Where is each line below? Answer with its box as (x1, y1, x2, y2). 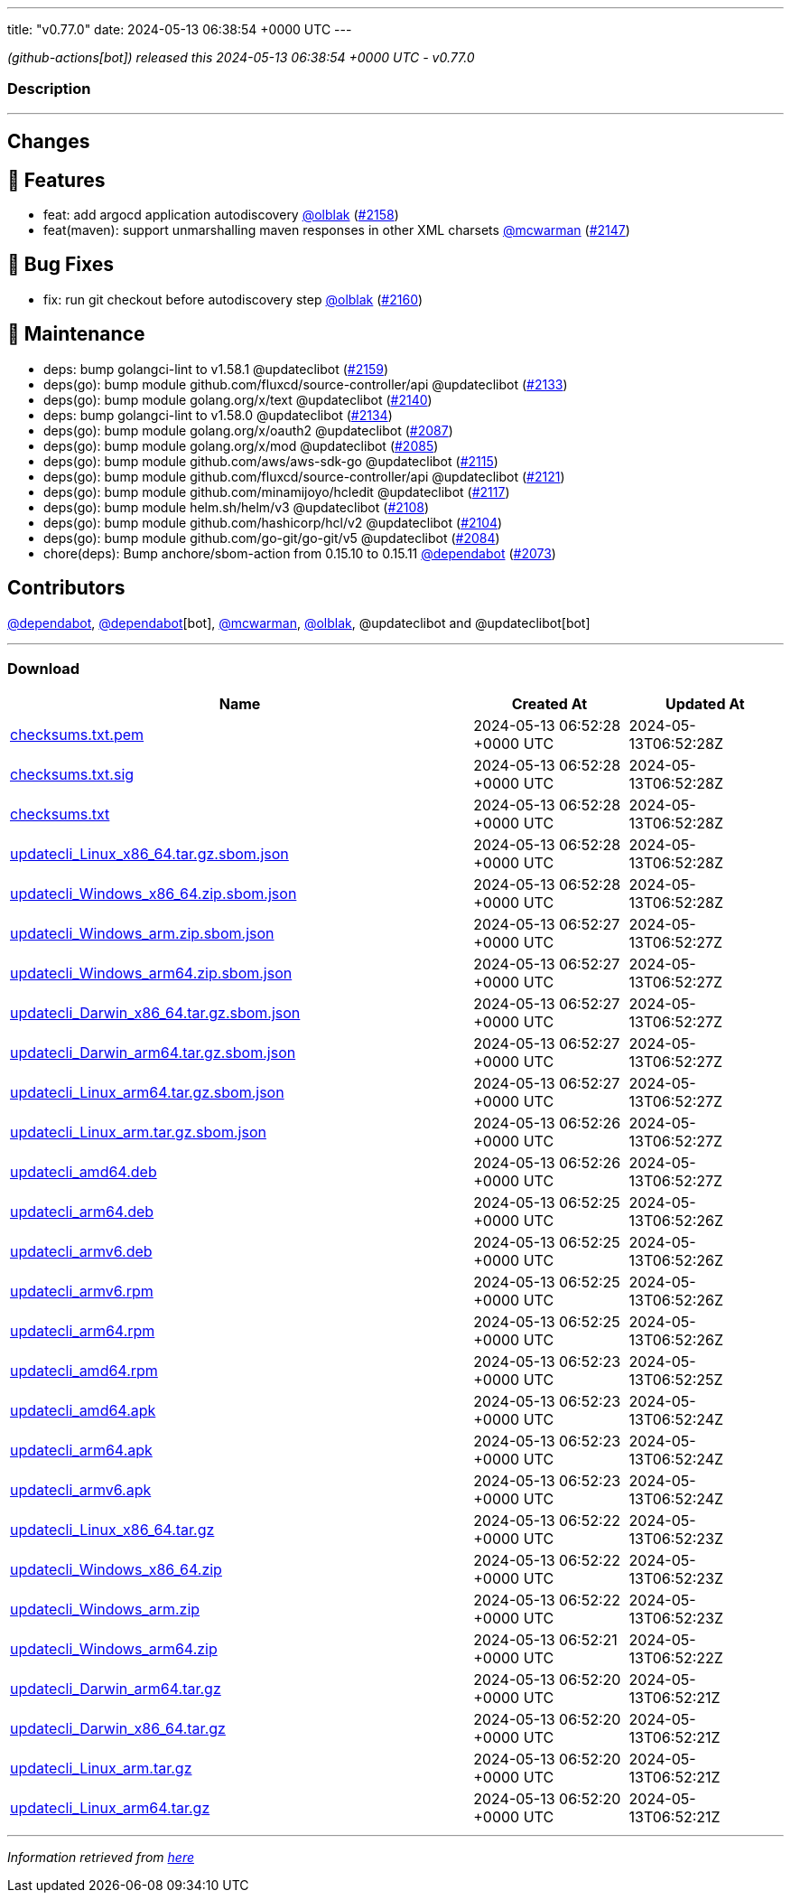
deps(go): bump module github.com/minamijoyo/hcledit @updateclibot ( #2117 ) (43, 483, 510, 500)
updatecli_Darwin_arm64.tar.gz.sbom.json (10, 1044, 296, 1062)
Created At (511, 695, 588, 714)
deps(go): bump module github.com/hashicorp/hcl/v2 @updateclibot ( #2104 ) (43, 514, 503, 530)
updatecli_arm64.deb (10, 1203, 154, 1221)
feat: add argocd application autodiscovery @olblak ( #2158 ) (43, 207, 399, 223)
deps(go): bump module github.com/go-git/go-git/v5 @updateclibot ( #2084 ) (43, 529, 500, 546)
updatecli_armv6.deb (10, 1242, 153, 1261)
